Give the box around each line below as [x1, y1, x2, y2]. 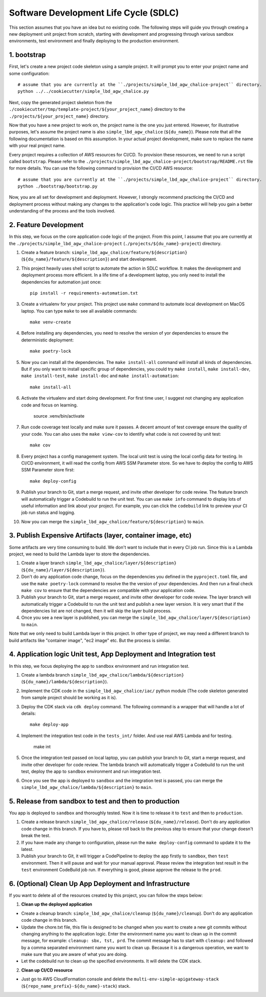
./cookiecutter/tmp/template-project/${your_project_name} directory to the [9, 106, 185, 112]
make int [33, 744, 51, 750]
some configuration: [9, 70, 50, 76]
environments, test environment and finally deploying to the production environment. [9, 38, 180, 44]
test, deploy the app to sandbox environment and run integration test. [21, 768, 162, 774]
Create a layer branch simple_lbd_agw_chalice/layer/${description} [21, 560, 177, 566]
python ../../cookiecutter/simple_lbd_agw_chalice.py [18, 88, 149, 94]
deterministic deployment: [21, 337, 74, 343]
